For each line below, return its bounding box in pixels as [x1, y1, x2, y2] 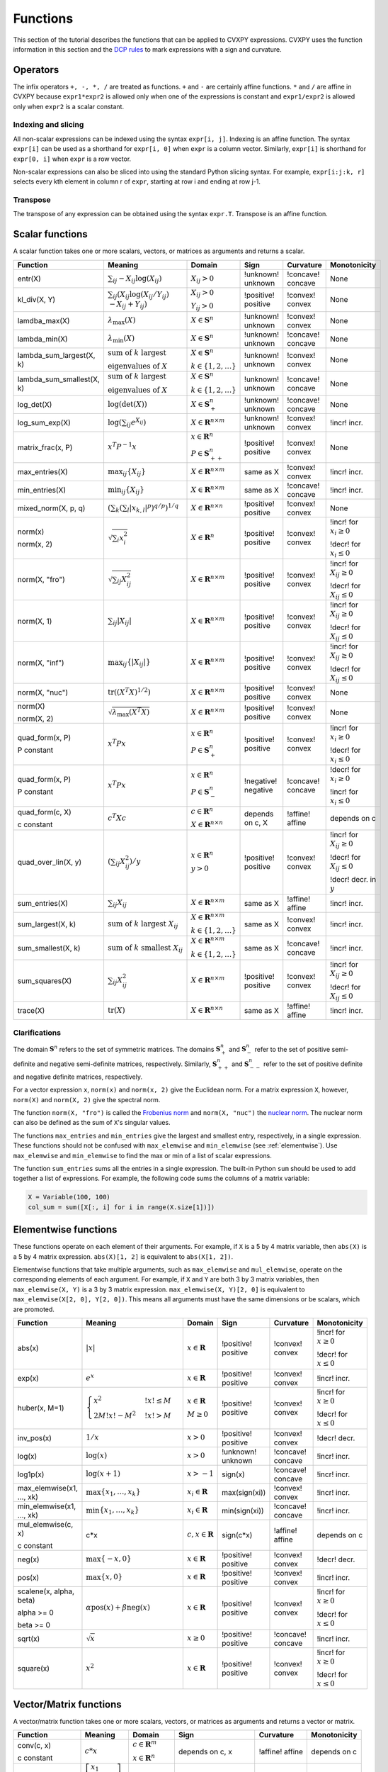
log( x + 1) [86, 1469, 120, 1479]
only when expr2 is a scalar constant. [13, 102, 124, 111]
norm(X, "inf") [17, 658, 64, 668]
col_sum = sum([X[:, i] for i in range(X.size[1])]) [28, 1203, 215, 1211]
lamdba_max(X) [17, 315, 70, 325]
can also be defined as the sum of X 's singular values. [13, 1118, 171, 1127]
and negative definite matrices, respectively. [13, 1072, 143, 1081]
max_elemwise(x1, [17, 1483, 78, 1493]
